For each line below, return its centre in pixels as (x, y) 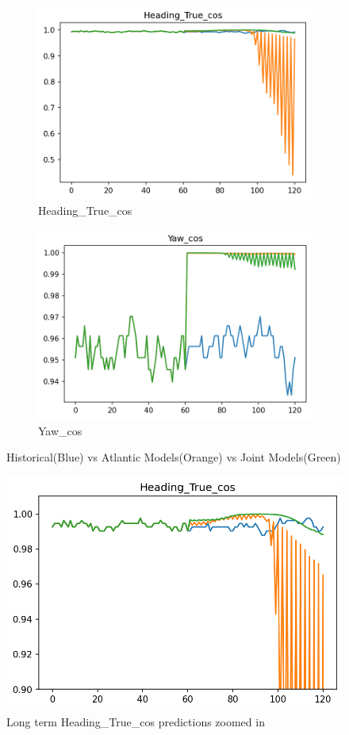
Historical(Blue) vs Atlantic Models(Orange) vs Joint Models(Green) (174, 457)
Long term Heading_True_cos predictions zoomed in (136, 721)
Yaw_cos (60, 430)
